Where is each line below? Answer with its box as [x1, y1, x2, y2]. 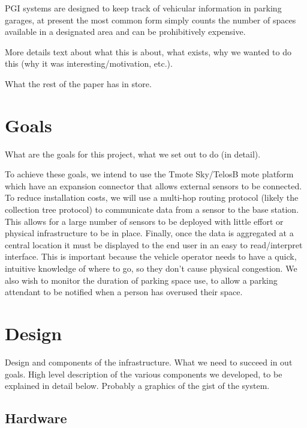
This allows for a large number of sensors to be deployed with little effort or [5, 215, 284, 227]
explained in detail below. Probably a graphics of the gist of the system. [5, 379, 270, 392]
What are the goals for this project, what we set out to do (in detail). [5, 147, 261, 160]
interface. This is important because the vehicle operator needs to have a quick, [5, 250, 297, 263]
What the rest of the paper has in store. [5, 77, 152, 90]
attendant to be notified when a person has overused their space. [5, 286, 243, 298]
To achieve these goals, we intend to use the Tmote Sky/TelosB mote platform [5, 168, 294, 180]
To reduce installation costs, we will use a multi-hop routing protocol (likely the [5, 191, 299, 204]
